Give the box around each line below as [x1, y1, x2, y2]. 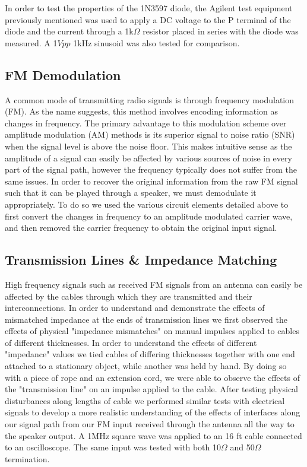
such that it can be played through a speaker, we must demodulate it [5, 186, 257, 199]
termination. [5, 452, 50, 465]
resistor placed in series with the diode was [143, 25, 299, 37]
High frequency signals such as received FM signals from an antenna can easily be [5, 278, 303, 290]
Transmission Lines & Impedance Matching [5, 250, 277, 269]
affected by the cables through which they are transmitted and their [5, 290, 252, 302]
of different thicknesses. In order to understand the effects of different [5, 336, 257, 348]
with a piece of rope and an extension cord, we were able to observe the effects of [5, 371, 300, 383]
